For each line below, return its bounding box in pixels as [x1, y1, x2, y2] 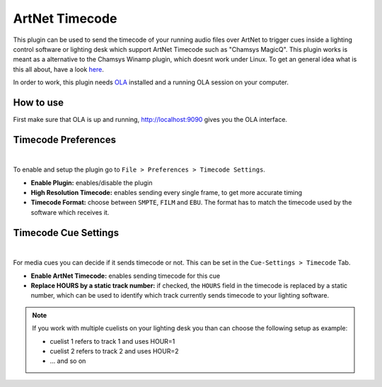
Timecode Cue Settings [13, 227, 120, 239]
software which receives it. [30, 208, 110, 216]
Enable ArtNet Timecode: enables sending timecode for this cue [30, 271, 221, 280]
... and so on [50, 357, 86, 365]
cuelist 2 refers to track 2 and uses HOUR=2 [50, 347, 180, 355]
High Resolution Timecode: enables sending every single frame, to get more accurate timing [30, 189, 303, 197]
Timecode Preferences [13, 133, 117, 145]
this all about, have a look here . [13, 64, 104, 74]
